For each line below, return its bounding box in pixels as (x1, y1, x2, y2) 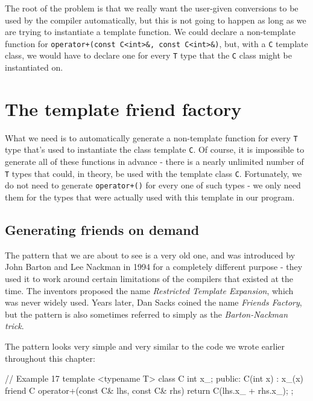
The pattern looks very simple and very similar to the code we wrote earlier (5, 339, 285, 352)
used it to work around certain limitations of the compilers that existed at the (5, 272, 294, 285)
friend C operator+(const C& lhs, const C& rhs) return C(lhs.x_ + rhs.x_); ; (5, 383, 294, 396)
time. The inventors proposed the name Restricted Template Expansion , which (5, 284, 294, 297)
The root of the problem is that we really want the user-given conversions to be (5, 2, 299, 14)
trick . (5, 319, 24, 332)
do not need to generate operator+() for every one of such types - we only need (5, 179, 301, 191)
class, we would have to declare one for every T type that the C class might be (5, 49, 292, 62)
